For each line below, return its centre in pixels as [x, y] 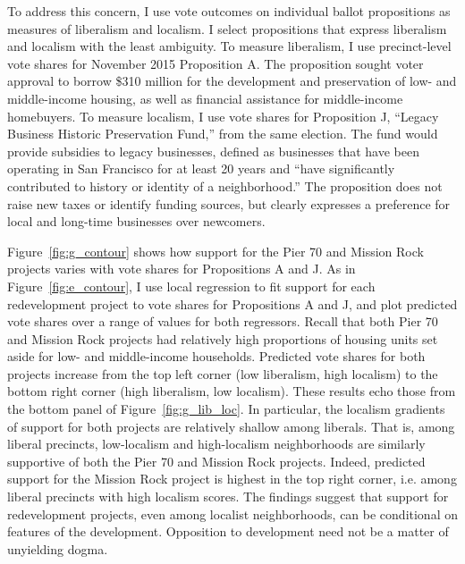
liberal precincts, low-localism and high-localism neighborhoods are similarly [216, 444]
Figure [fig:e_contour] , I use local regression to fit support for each [191, 286]
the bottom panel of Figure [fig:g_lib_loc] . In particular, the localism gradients [226, 409]
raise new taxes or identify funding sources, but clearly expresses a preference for [229, 203]
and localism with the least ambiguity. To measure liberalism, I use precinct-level [229, 46]
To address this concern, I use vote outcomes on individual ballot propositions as [229, 11]
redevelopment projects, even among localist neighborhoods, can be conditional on [232, 513]
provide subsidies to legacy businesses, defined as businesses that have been [213, 151]
